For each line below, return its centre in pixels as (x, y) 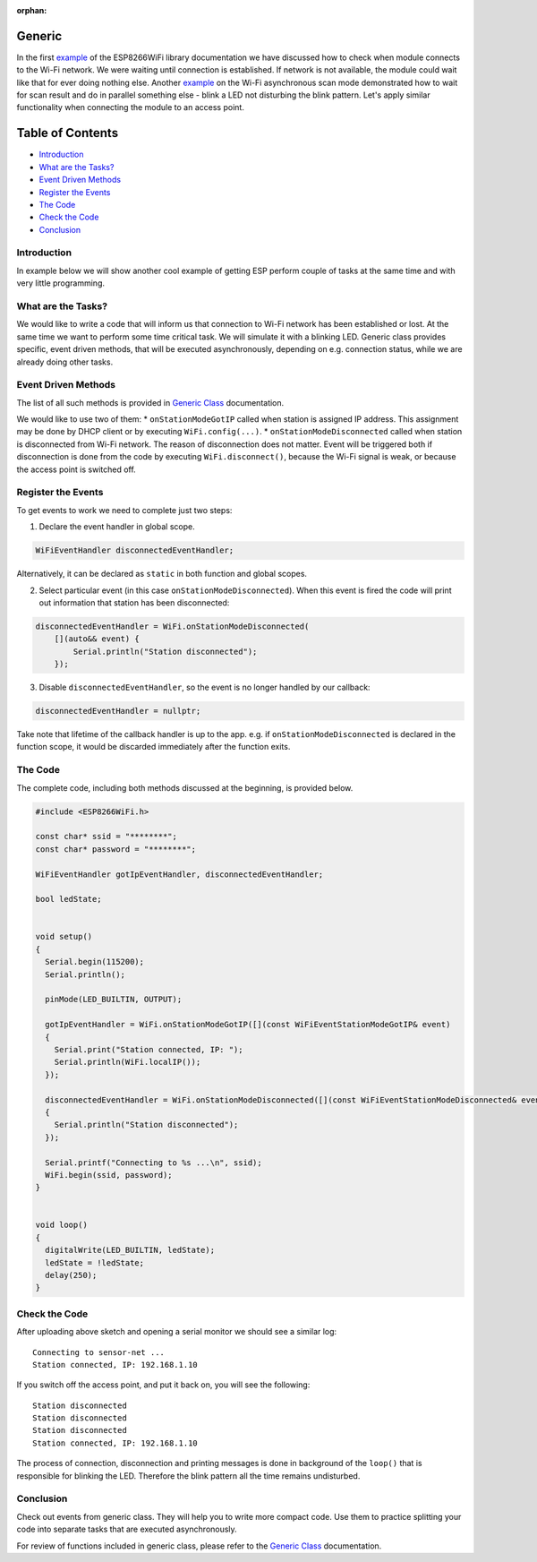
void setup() (64, 937)
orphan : (32, 10)
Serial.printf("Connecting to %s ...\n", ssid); (154, 1163)
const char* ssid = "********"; (107, 837)
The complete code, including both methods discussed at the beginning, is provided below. (185, 787)
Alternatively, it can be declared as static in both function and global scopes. (162, 574)
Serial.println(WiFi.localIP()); (128, 1062)
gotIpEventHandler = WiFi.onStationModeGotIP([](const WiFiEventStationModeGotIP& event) (248, 1025)
